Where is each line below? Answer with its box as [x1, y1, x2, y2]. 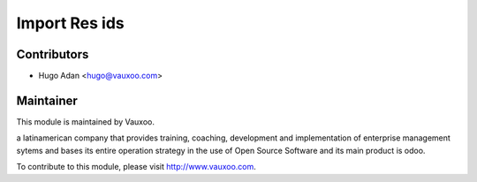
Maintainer [16, 93, 79, 108]
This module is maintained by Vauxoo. [16, 116, 155, 127]
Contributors [16, 47, 89, 62]
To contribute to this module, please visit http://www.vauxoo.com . [16, 162, 256, 172]
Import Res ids [16, 13, 125, 33]
